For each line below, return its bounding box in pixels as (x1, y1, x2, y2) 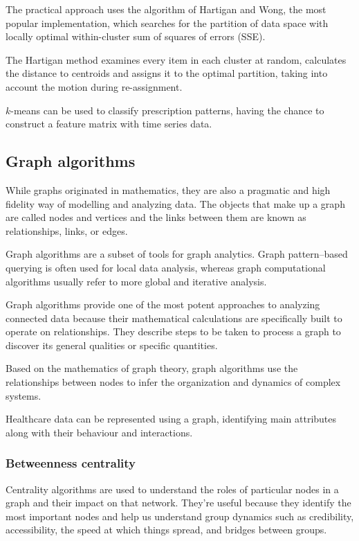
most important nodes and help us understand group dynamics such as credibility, (6, 508, 354, 523)
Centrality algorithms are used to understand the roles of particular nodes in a (6, 481, 339, 496)
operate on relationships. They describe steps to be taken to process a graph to (6, 324, 341, 339)
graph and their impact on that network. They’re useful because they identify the (6, 495, 351, 510)
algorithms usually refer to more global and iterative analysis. (6, 274, 267, 288)
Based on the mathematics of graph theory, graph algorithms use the (6, 361, 298, 375)
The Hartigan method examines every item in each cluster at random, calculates (6, 52, 347, 66)
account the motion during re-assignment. (6, 79, 183, 94)
